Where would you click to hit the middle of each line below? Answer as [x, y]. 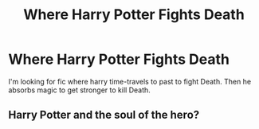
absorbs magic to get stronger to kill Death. [80, 90]
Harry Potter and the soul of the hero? [104, 115]
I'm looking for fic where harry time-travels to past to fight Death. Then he [130, 81]
